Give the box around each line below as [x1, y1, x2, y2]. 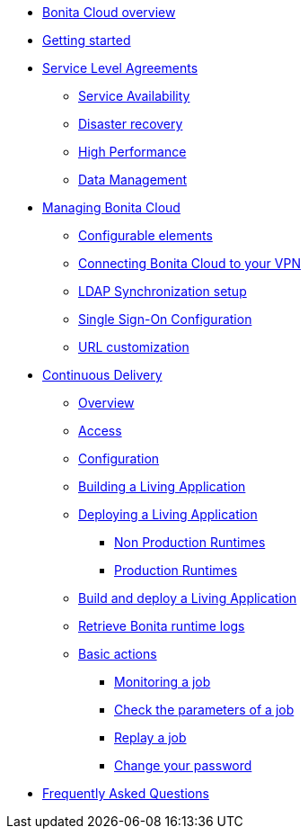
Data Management [78, 172, 188, 187]
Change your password [114, 758, 252, 773]
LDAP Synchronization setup [78, 283, 247, 299]
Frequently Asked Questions [42, 786, 209, 801]
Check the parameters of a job [114, 702, 295, 717]
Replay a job [114, 730, 187, 745]
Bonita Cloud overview [42, 4, 176, 20]
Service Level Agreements [42, 60, 198, 76]
